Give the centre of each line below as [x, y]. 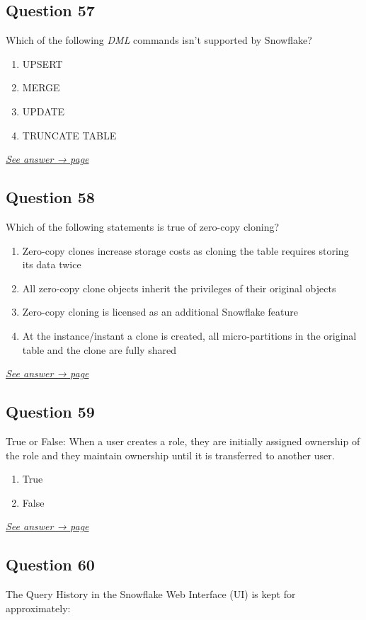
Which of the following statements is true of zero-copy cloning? [143, 226]
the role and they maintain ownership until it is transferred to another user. [170, 455]
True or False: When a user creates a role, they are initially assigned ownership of [183, 441]
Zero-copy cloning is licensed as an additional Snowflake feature [160, 312]
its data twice [52, 264]
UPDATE [44, 111]
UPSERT [42, 63]
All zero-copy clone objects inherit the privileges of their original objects [179, 288]
